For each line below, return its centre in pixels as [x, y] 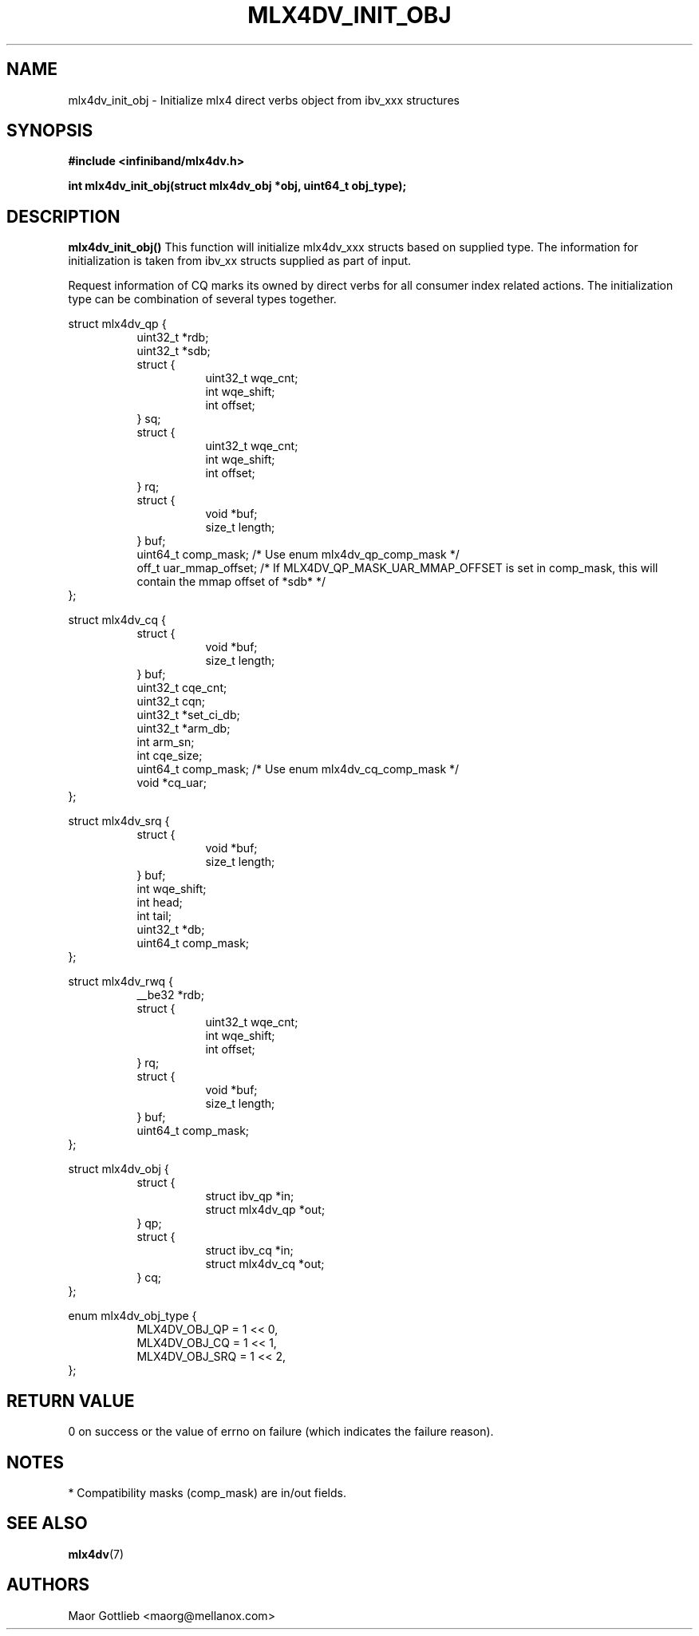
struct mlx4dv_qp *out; [265, 1210]
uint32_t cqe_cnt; [182, 688]
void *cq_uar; [172, 783]
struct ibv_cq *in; [249, 1251]
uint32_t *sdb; [174, 351]
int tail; [154, 916]
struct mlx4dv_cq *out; [265, 1264]
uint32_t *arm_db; [184, 729]
